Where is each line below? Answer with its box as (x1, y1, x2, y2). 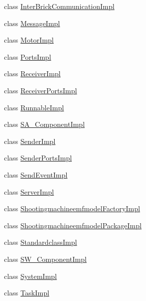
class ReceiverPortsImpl (4, 85, 77, 95)
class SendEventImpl (4, 169, 68, 180)
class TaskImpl (4, 287, 50, 298)
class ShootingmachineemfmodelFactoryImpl (4, 203, 140, 214)
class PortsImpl (4, 51, 51, 62)
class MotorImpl (4, 35, 54, 45)
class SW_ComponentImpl (4, 253, 87, 264)
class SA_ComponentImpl (4, 119, 85, 129)
